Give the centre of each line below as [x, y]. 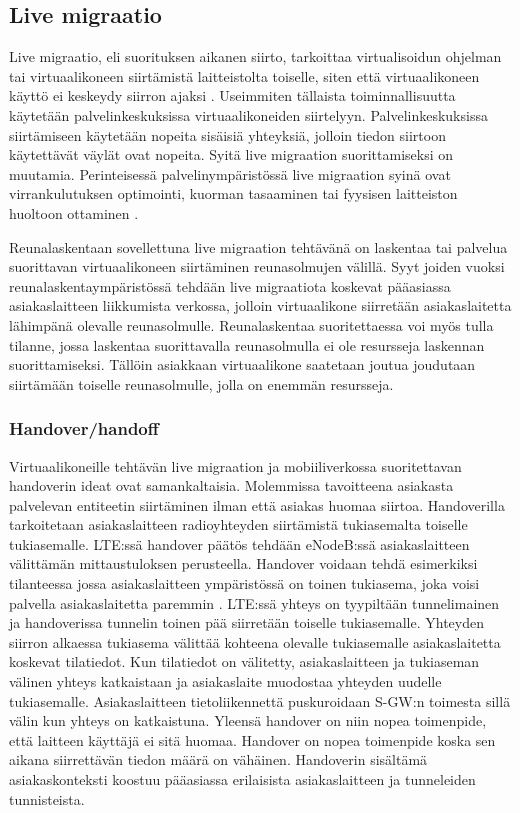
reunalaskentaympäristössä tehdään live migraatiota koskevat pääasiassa [230, 285]
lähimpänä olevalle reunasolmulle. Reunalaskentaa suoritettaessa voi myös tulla [251, 324]
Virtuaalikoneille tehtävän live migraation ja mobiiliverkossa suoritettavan [235, 465]
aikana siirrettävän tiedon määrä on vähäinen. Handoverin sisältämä [218, 759]
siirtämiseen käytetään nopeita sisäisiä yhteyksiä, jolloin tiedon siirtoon [227, 134]
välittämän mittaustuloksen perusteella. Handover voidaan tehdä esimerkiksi [243, 563]
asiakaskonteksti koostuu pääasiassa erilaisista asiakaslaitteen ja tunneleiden [242, 779]
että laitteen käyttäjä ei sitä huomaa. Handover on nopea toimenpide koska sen [252, 739]
